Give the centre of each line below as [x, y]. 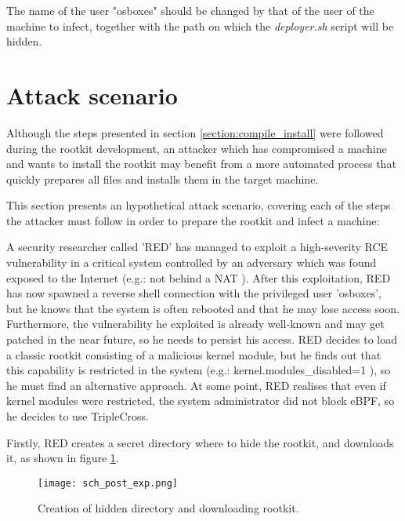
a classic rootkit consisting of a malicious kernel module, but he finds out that [194, 354]
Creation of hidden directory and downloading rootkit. [168, 508]
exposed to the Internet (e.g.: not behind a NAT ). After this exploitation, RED [199, 277]
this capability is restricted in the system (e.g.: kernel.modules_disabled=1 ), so [199, 370]
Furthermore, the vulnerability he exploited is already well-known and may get [195, 324]
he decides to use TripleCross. [78, 416]
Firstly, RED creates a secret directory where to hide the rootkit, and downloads [200, 442]
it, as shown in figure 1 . [63, 458]
